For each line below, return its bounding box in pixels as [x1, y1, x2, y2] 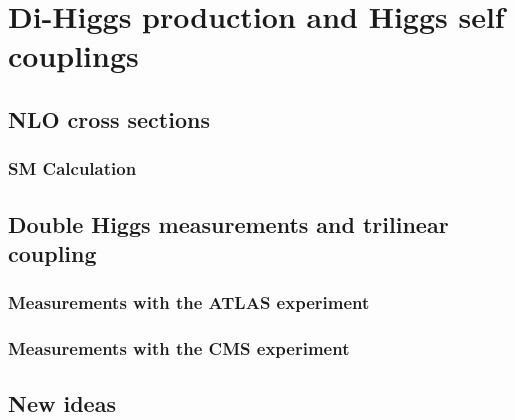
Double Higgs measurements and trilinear [8, 208, 449, 239]
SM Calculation [8, 156, 137, 181]
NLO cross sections [8, 103, 210, 134]
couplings [8, 35, 139, 76]
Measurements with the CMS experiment [8, 336, 350, 361]
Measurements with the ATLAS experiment [8, 290, 370, 315]
